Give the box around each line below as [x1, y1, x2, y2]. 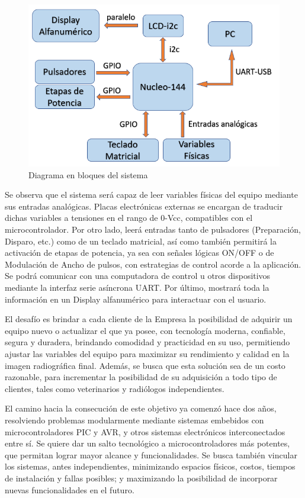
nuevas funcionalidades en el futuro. [5, 483, 134, 496]
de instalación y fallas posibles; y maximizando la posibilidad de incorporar [5, 471, 278, 484]
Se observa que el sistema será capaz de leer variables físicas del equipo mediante [5, 188, 298, 201]
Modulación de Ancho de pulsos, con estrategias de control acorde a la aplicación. [5, 258, 301, 270]
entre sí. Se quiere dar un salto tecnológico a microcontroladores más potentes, [5, 437, 290, 449]
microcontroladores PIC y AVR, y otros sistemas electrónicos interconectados [5, 425, 285, 438]
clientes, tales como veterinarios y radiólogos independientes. [5, 382, 224, 394]
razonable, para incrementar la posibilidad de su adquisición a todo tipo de [5, 371, 277, 383]
